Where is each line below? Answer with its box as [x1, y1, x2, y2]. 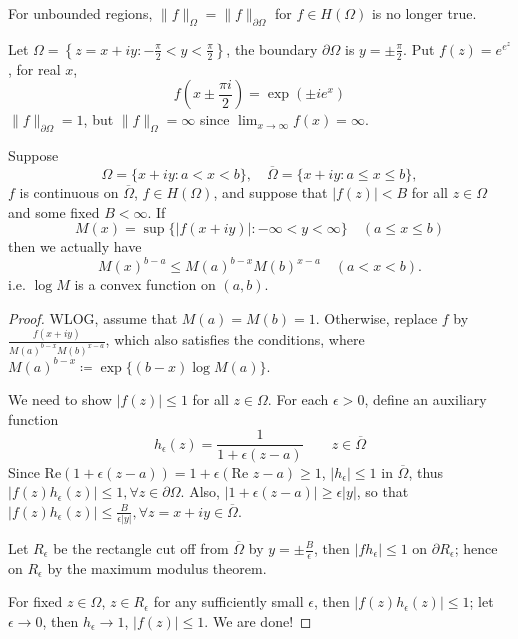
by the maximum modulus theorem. [47, 557, 267, 578]
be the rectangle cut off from [53, 538, 229, 558]
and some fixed [8, 201, 100, 222]
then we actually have [8, 236, 142, 257]
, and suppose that [213, 182, 328, 202]
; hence [454, 538, 498, 558]
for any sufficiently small [153, 591, 304, 612]
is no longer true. [371, 3, 477, 23]
